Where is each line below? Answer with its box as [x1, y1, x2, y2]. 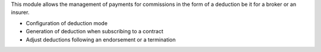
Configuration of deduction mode [26, 19, 108, 26]
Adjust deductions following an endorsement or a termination [26, 36, 176, 43]
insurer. [11, 9, 30, 16]
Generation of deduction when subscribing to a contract [26, 28, 163, 35]
